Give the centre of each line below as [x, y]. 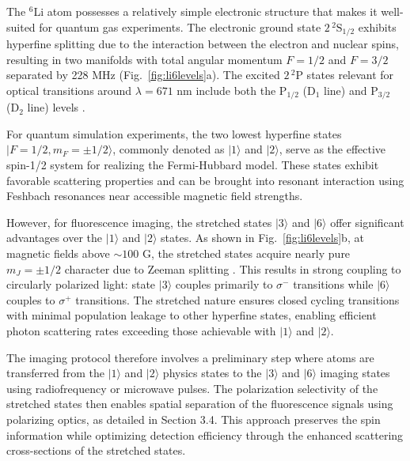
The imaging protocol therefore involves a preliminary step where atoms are [190, 357]
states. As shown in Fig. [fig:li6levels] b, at [262, 238]
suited [21, 26]
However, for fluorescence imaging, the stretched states [139, 222]
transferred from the [55, 373]
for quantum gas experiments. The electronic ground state [180, 26]
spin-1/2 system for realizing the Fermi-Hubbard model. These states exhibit [193, 165]
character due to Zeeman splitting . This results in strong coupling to [233, 268]
